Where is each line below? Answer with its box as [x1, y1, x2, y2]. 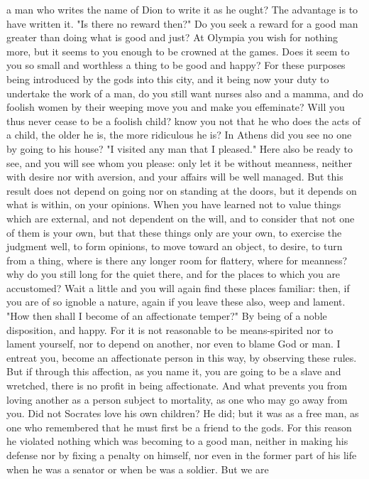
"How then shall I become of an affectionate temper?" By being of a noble [6, 308, 327, 323]
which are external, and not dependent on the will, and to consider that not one [6, 210, 355, 225]
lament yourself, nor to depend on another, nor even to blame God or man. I [6, 336, 341, 351]
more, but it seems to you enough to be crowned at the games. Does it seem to [6, 43, 350, 58]
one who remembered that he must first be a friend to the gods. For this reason [6, 419, 352, 434]
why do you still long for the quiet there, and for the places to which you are [6, 267, 341, 281]
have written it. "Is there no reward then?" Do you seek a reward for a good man [6, 16, 358, 31]
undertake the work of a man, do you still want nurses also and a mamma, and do [6, 85, 363, 100]
